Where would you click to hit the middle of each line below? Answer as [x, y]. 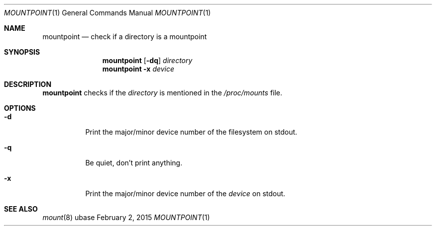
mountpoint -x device [138, 69]
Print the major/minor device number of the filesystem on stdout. [191, 132]
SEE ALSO [21, 209]
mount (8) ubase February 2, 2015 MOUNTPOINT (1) [126, 217]
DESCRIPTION [28, 84]
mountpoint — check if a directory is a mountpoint [125, 37]
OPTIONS [20, 108]
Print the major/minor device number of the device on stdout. [185, 193]
